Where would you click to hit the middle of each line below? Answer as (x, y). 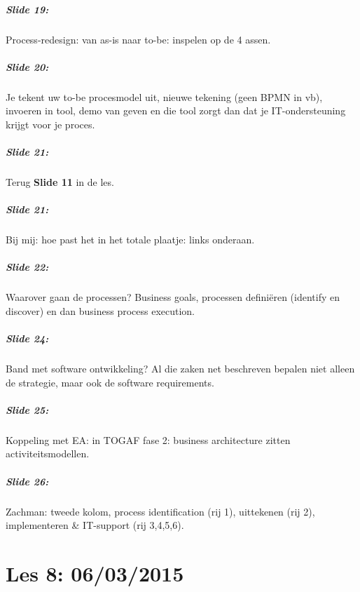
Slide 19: (27, 9)
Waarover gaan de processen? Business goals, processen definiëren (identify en (173, 297)
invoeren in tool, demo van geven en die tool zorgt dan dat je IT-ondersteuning (176, 110)
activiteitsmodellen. (48, 453)
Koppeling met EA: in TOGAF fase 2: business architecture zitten (148, 439)
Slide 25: (27, 409)
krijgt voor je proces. (50, 124)
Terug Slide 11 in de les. (60, 182)
